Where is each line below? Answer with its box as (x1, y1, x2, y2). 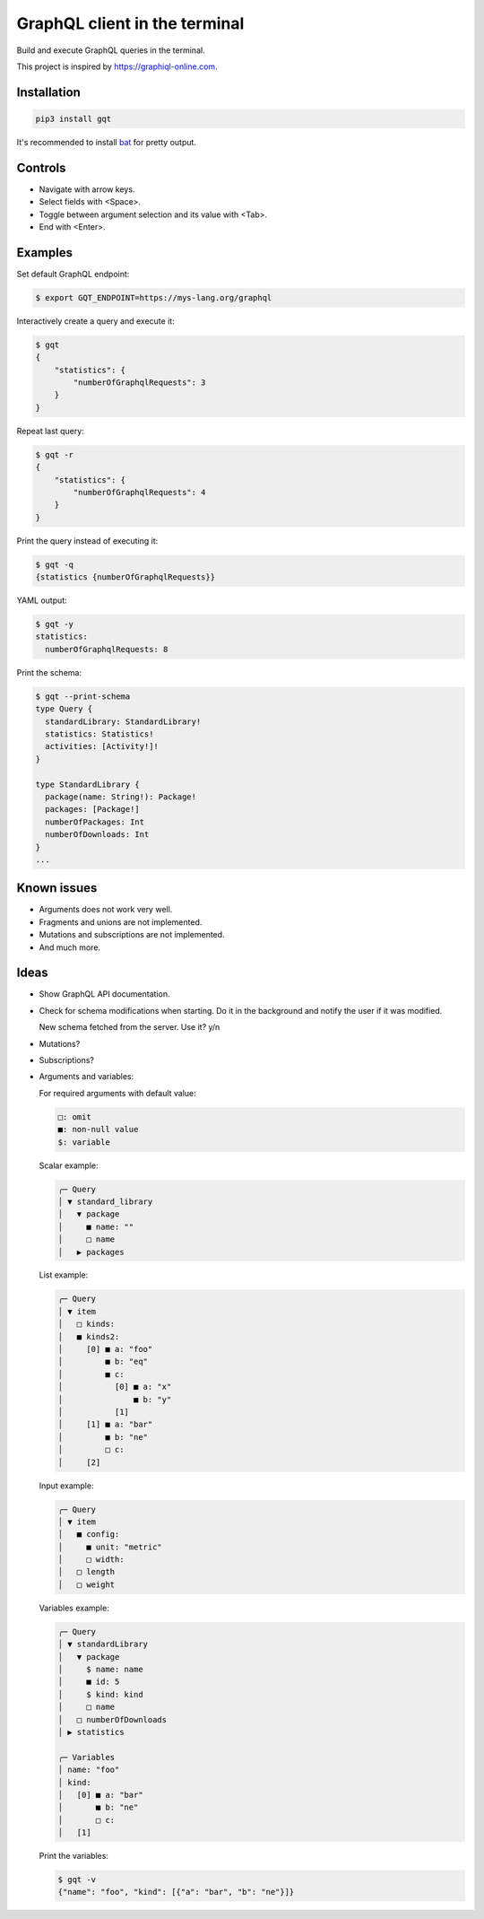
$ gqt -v (57, 1875, 97, 1885)
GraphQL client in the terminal (16, 13, 245, 33)
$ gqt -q (35, 559, 74, 570)
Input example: (39, 1480, 94, 1491)
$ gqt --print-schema (35, 691, 131, 702)
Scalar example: (39, 1160, 99, 1171)
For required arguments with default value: (39, 1087, 196, 1098)
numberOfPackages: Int (45, 816, 145, 827)
